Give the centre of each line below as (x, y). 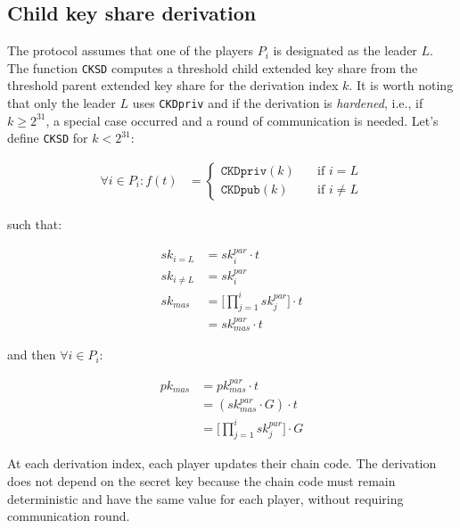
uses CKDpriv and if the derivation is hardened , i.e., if (278, 103)
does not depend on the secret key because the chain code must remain (201, 480)
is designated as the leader (345, 50)
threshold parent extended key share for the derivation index (173, 85)
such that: (35, 223)
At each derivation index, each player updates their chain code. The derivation (222, 463)
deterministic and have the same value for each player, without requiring (205, 498)
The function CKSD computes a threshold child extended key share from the (213, 67)
